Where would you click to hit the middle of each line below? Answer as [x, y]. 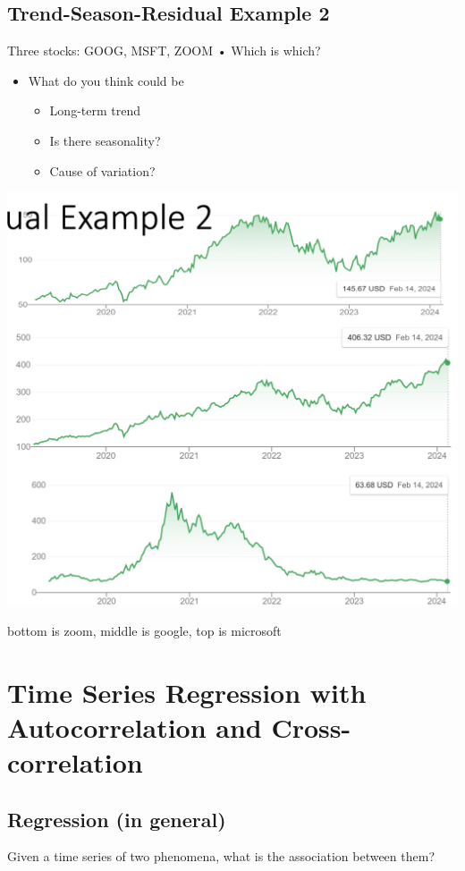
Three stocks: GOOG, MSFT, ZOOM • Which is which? [164, 51]
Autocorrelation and [135, 727]
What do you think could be [106, 80]
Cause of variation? [102, 170]
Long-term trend [95, 110]
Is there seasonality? [105, 140]
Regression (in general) [117, 819]
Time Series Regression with [187, 692]
